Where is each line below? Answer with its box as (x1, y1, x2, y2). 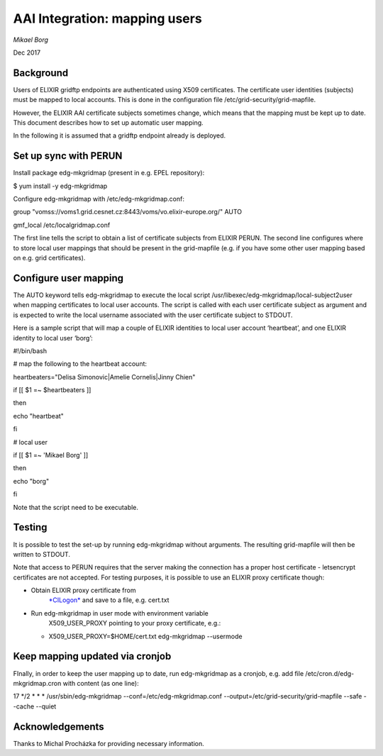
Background (13, 67, 69, 79)
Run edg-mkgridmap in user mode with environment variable (30, 608, 209, 617)
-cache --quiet (13, 702, 57, 711)
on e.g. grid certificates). (13, 254, 86, 262)
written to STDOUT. (13, 550, 71, 558)
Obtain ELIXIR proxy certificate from (30, 586, 136, 595)
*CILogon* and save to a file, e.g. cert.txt (48, 596, 170, 604)
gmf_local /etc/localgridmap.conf (13, 221, 111, 229)
